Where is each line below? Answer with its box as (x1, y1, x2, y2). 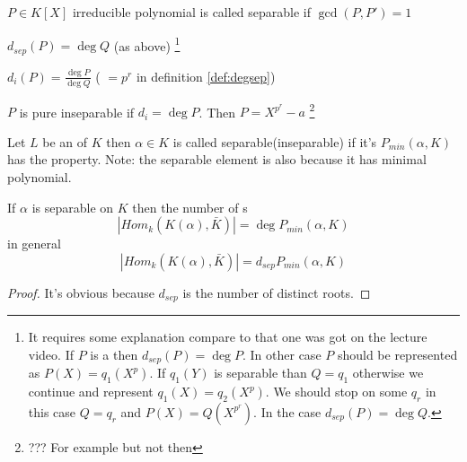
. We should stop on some (265, 382, 408, 401)
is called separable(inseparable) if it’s (172, 132, 377, 151)
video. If (28, 344, 74, 363)
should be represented (337, 344, 458, 363)
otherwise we (352, 363, 424, 382)
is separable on (31, 197, 114, 216)
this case (28, 402, 76, 421)
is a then (90, 344, 138, 363)
